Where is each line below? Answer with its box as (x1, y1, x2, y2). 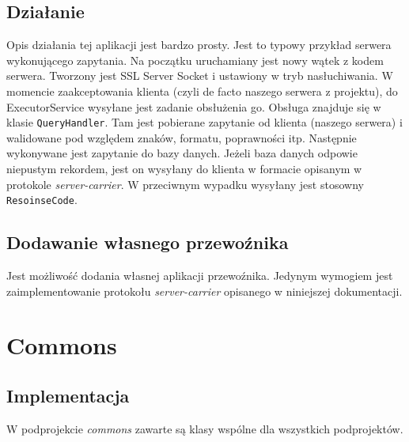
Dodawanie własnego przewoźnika (6, 230, 289, 255)
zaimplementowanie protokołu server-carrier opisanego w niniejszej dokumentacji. (6, 282, 403, 299)
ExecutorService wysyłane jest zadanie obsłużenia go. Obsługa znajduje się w (6, 98, 381, 115)
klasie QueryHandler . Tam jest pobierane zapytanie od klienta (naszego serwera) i (6, 114, 403, 130)
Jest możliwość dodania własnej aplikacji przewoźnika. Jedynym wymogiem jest (6, 267, 393, 284)
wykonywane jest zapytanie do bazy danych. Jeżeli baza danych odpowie (6, 145, 358, 161)
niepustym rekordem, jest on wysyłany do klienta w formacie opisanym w (6, 161, 362, 177)
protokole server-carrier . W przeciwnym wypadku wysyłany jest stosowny (6, 176, 364, 192)
